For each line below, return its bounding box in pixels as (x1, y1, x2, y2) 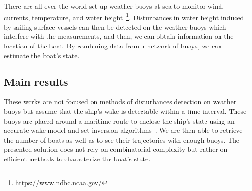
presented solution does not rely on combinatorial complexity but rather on (4, 144, 228, 154)
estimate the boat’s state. (4, 50, 79, 60)
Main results (4, 74, 68, 89)
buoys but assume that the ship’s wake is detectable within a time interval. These (4, 106, 247, 116)
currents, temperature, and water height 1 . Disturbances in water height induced (4, 11, 244, 22)
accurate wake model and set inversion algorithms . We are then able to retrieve (4, 125, 243, 135)
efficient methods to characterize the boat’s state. (4, 153, 151, 163)
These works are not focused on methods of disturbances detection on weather (4, 96, 236, 107)
